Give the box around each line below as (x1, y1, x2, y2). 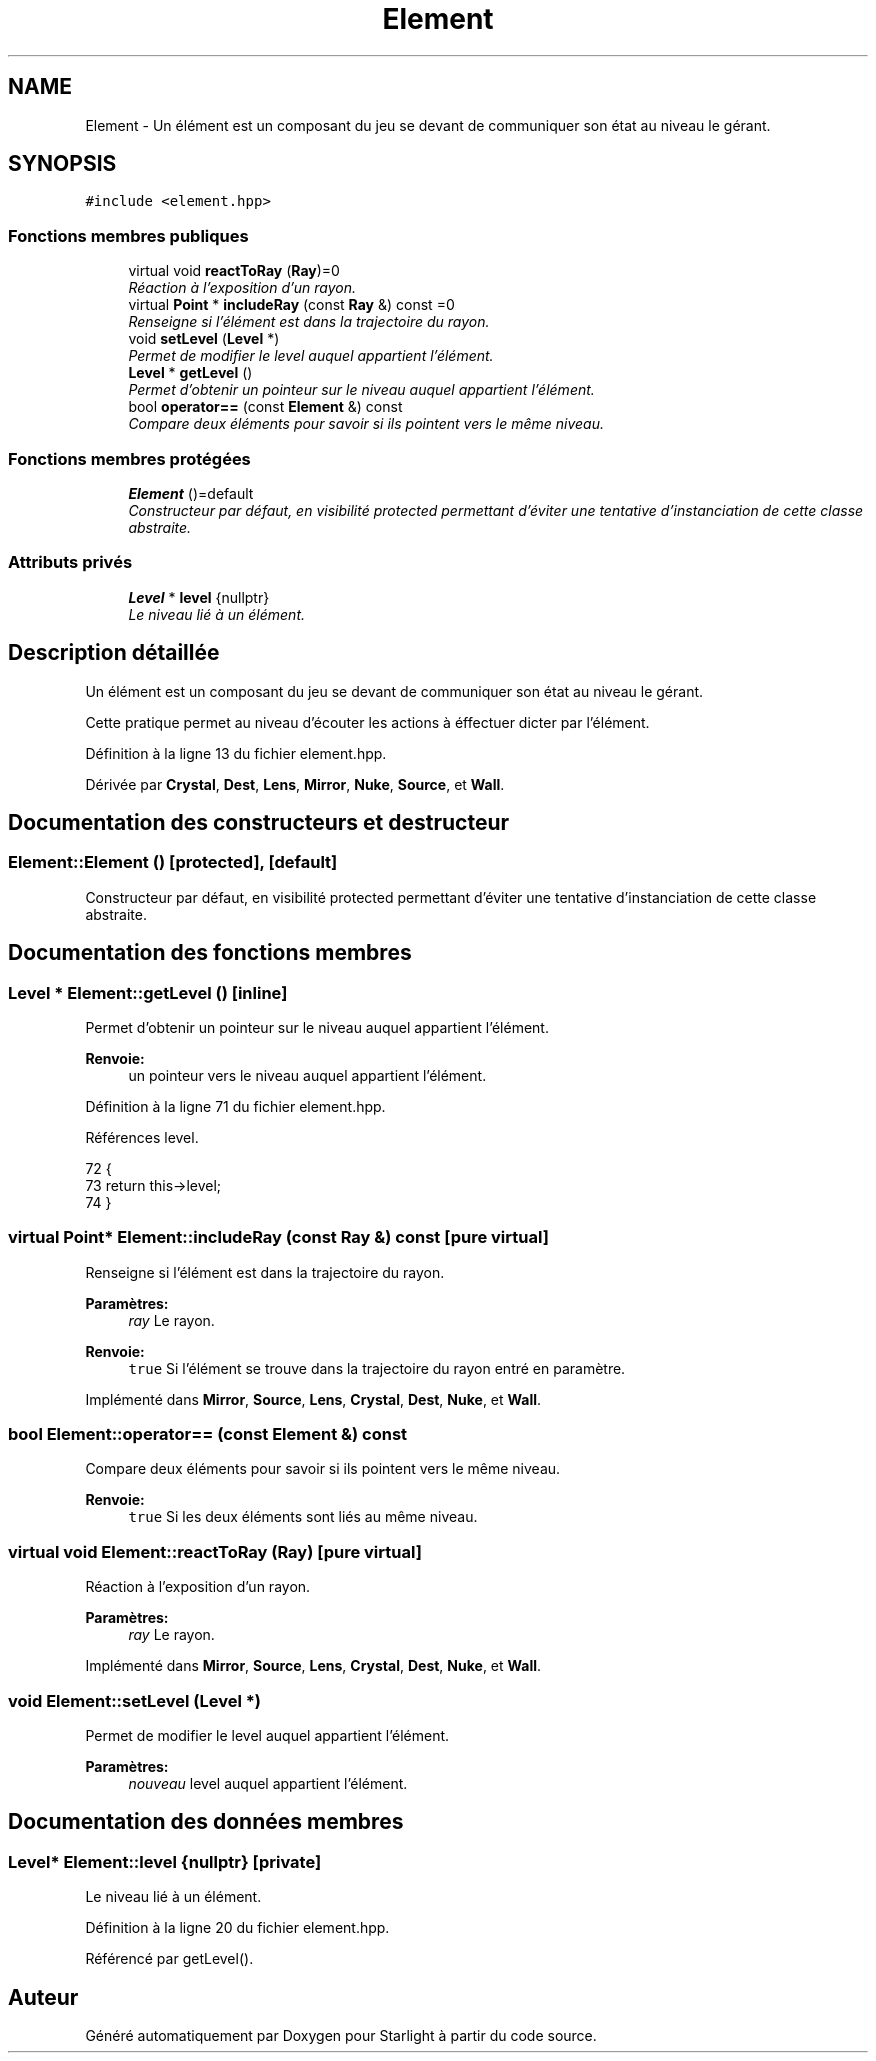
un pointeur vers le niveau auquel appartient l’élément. (128, 1066, 487, 1084)
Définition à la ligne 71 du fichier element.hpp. (85, 1097, 386, 1115)
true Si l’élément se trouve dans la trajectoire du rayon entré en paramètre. (128, 1359, 626, 1377)
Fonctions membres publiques (8, 225, 249, 246)
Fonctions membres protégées (8, 448, 251, 469)
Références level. (85, 1128, 199, 1146)
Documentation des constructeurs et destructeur (8, 809, 510, 835)
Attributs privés (8, 552, 133, 573)
